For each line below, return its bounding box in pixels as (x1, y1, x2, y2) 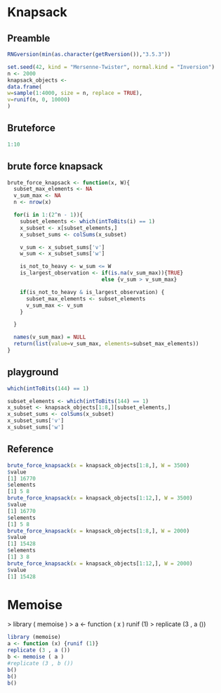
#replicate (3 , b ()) (7, 659, 74, 667)
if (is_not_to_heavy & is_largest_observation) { (20, 288, 165, 295)
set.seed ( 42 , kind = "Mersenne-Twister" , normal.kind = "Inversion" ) (7, 63, 215, 70)
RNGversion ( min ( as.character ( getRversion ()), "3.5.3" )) (7, 51, 171, 58)
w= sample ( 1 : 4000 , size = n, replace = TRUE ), (7, 89, 142, 97)
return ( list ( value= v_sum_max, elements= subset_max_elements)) (13, 341, 199, 348)
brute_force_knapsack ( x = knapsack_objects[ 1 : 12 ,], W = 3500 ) (7, 495, 193, 502)
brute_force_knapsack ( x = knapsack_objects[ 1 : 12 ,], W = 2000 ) (7, 560, 193, 567)
